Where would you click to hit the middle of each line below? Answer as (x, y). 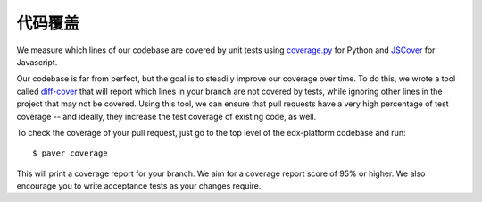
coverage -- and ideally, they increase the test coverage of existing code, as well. (166, 116)
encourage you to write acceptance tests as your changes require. (139, 186)
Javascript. (37, 62)
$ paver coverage (70, 153)
